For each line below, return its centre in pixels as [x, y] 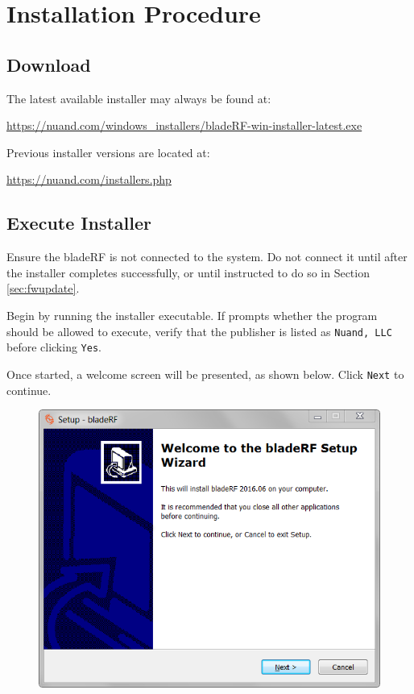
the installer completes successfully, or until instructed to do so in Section [188, 272]
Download [49, 64]
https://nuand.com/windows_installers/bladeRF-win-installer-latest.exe [184, 125]
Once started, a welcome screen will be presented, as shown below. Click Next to [205, 374]
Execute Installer [79, 223]
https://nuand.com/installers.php [89, 179]
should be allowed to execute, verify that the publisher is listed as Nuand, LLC [199, 331]
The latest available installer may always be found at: [139, 98]
